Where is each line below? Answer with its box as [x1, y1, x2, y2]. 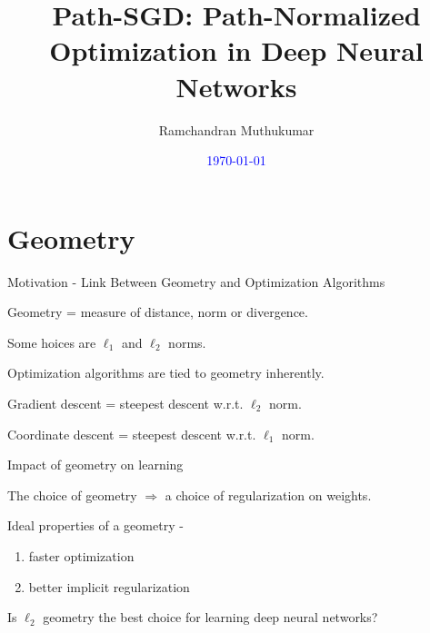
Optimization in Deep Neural [49, 32, 424, 69]
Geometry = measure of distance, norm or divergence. [7, 302, 308, 321]
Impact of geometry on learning [7, 455, 184, 474]
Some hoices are [7, 332, 96, 351]
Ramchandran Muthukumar [158, 120, 315, 139]
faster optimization [28, 546, 135, 565]
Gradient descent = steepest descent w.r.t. [7, 394, 244, 412]
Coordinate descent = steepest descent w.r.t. [7, 424, 256, 443]
